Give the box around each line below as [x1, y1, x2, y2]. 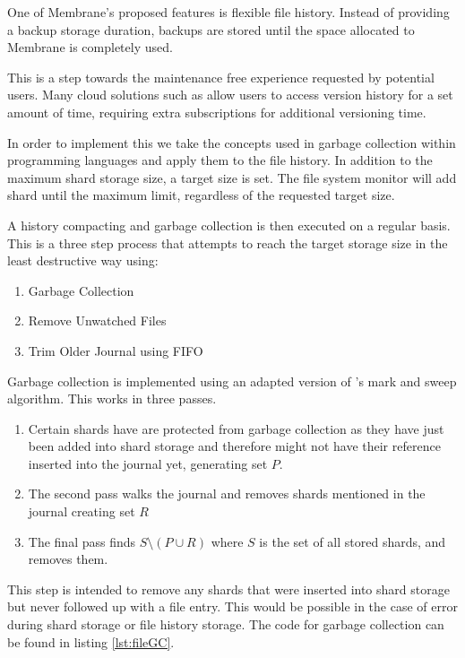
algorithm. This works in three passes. [7, 389, 217, 408]
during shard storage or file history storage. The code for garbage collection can [7, 615, 444, 634]
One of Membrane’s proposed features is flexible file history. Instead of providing [7, 3, 450, 21]
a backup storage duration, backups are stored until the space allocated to [7, 20, 415, 39]
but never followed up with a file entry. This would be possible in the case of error [7, 597, 458, 616]
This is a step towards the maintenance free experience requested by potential [7, 67, 435, 86]
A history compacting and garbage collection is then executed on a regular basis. [7, 215, 451, 234]
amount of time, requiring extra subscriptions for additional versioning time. [7, 102, 426, 121]
